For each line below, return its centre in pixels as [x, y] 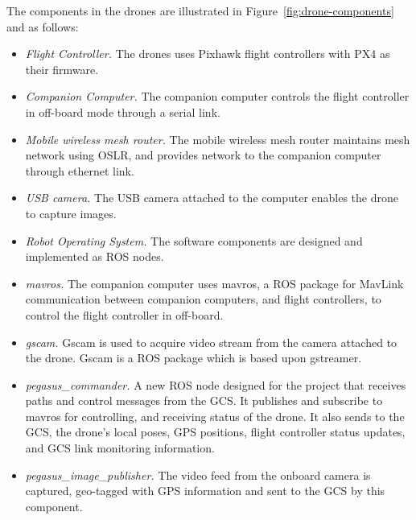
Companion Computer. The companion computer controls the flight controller [217, 96]
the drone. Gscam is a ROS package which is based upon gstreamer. [194, 358]
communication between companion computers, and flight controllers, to [203, 299]
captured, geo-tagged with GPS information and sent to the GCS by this [205, 491]
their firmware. [62, 69]
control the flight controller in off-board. [124, 314]
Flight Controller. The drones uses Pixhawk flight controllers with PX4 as [208, 54]
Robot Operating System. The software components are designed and [194, 240]
